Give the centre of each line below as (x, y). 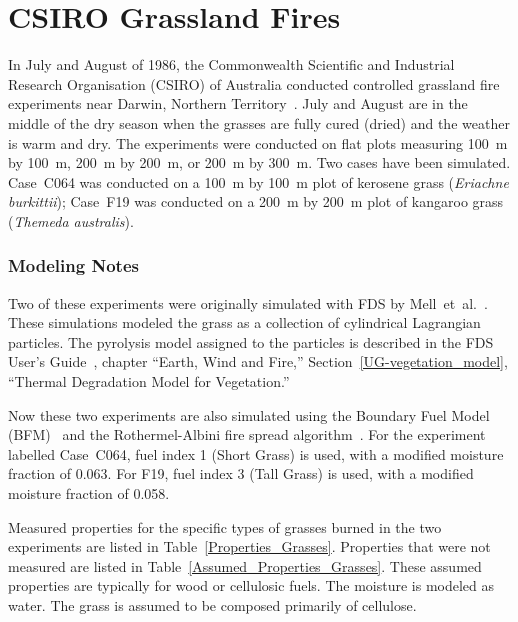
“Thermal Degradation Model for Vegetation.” (149, 381)
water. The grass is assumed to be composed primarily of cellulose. (212, 605)
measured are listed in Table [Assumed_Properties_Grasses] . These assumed (245, 565)
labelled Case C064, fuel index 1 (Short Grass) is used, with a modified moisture (256, 453)
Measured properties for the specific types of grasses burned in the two (225, 526)
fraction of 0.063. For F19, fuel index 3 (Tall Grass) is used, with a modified (241, 473)
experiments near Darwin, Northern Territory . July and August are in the (238, 103)
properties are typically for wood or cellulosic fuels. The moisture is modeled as (251, 585)
